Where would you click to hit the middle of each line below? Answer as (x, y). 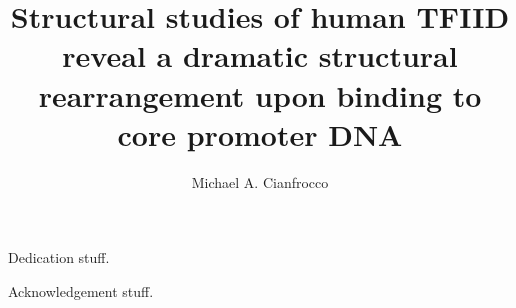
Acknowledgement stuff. (81, 290)
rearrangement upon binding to (260, 94)
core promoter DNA (260, 133)
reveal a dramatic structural (260, 55)
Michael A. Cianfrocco (260, 181)
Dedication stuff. (59, 257)
